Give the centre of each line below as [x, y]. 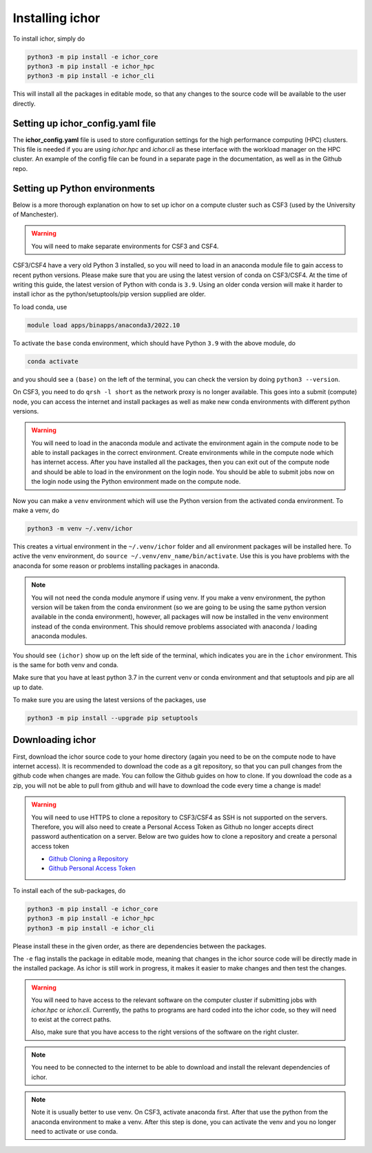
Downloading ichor [54, 740]
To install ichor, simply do [49, 39]
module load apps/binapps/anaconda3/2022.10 [104, 325]
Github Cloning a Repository [89, 859]
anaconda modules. [59, 636]
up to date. [28, 687]
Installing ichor [56, 18]
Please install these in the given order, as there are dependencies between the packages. [139, 946]
